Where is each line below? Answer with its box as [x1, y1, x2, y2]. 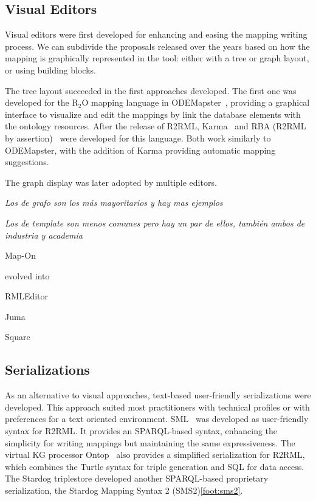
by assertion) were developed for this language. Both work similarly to [5, 131, 271, 144]
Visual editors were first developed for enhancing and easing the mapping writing [5, 28, 307, 41]
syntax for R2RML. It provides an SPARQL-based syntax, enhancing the [5, 424, 278, 437]
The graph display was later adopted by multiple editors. [5, 176, 217, 188]
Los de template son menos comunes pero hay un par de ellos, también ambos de [5, 216, 305, 229]
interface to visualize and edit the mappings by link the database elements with [5, 107, 301, 120]
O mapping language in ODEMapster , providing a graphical [81, 96, 310, 109]
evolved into [5, 269, 50, 282]
